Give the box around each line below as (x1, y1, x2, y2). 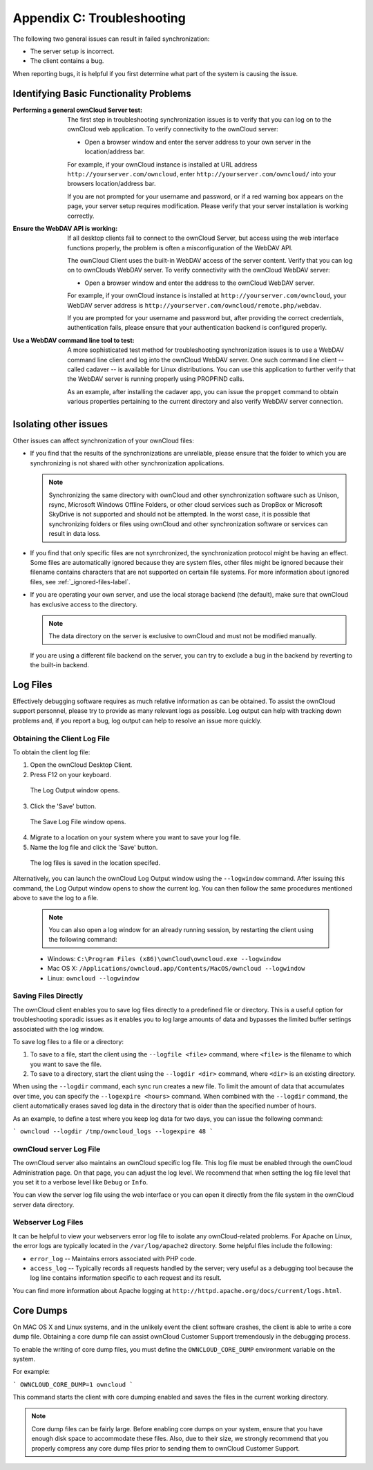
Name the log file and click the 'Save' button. (30, 843, 158, 851)
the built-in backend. (30, 661, 90, 669)
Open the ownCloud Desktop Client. (30, 761, 133, 769)
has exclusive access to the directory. (30, 600, 138, 608)
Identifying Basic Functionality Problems (12, 87, 191, 100)
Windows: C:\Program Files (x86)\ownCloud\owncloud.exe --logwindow (47, 954, 282, 962)
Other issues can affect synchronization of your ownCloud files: (12, 436, 195, 445)
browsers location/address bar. (67, 180, 156, 188)
